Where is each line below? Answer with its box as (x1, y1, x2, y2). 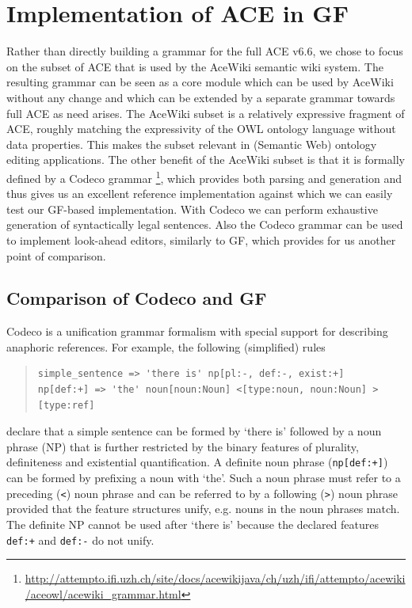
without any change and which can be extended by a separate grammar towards (6, 89, 395, 105)
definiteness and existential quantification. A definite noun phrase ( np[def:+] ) (6, 454, 388, 470)
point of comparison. (6, 247, 106, 264)
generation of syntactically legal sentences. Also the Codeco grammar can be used (6, 216, 403, 233)
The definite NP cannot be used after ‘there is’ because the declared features (6, 515, 380, 532)
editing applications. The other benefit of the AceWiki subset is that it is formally (6, 151, 405, 168)
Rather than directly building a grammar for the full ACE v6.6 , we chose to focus (6, 43, 403, 59)
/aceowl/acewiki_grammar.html (25, 585, 181, 602)
